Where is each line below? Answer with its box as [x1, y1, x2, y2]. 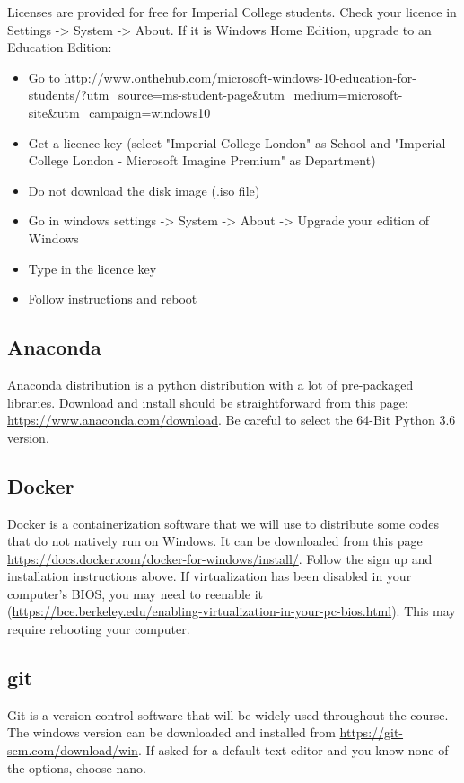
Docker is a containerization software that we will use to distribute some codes [7, 514, 440, 532]
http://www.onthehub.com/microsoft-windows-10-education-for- [64, 67, 416, 86]
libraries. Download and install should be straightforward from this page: [7, 392, 408, 411]
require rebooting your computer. [7, 620, 190, 638]
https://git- [339, 723, 404, 742]
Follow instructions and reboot [28, 289, 197, 308]
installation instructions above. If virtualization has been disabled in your [7, 567, 412, 585]
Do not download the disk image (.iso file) [28, 180, 260, 199]
